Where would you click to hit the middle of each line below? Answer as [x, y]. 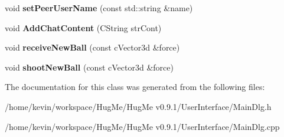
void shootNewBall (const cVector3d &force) [89, 67]
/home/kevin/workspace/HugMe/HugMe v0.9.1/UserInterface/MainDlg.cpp [142, 126]
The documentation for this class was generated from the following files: [135, 87]
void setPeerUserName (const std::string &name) [99, 8]
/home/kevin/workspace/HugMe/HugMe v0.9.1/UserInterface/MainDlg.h [138, 106]
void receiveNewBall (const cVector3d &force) [92, 47]
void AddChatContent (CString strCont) [83, 27]
